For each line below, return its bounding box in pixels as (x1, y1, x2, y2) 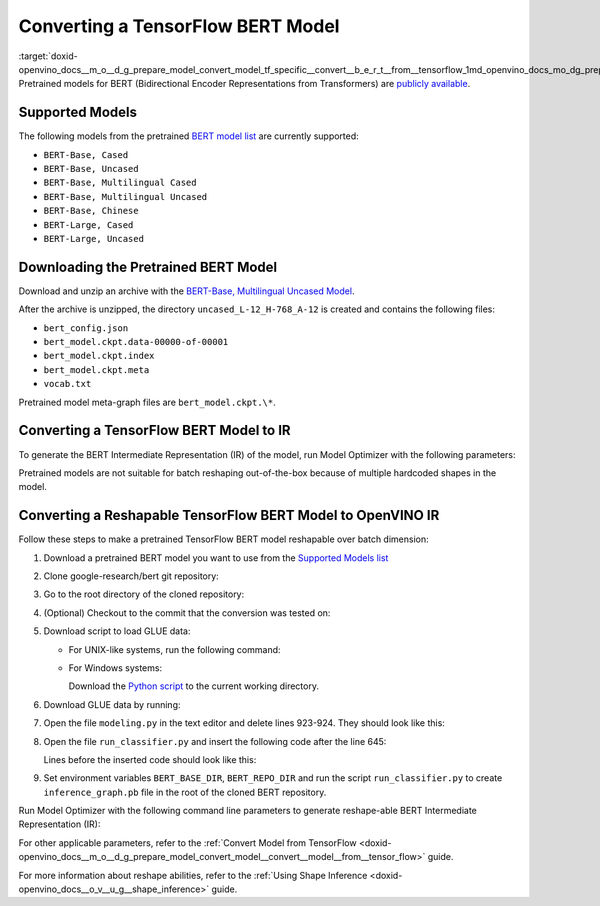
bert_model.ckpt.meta (43, 364, 150, 375)
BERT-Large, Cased (43, 219, 134, 230)
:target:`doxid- (18, 50, 79, 62)
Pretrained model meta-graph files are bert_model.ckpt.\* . (18, 396, 277, 408)
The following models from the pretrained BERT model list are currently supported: (18, 130, 359, 142)
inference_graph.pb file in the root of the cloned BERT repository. (43, 786, 327, 798)
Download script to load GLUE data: (43, 625, 191, 637)
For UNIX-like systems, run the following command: (68, 643, 281, 655)
